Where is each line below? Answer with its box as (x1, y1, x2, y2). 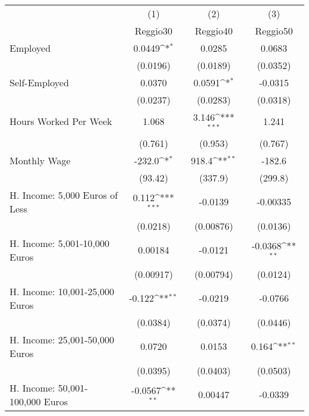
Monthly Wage (10, 153, 71, 167)
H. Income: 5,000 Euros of (10, 187, 118, 202)
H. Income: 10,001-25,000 (10, 284, 114, 298)
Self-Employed (10, 76, 69, 89)
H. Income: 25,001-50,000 (10, 332, 114, 346)
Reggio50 (255, 24, 293, 37)
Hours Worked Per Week (10, 114, 112, 129)
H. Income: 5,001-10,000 (10, 236, 109, 250)
